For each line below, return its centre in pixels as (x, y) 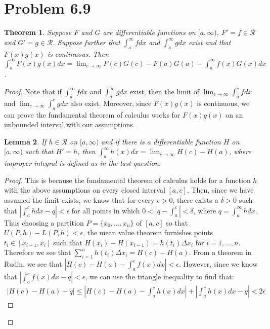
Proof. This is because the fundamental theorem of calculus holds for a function (127, 180)
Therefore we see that (38, 252)
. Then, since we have (220, 190)
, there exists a (195, 199)
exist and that (210, 42)
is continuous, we (223, 103)
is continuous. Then (78, 53)
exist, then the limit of (165, 91)
